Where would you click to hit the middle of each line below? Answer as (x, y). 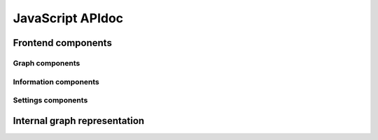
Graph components (47, 63)
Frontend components (62, 43)
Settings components (50, 100)
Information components (56, 81)
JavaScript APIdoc (68, 18)
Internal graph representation (79, 121)
